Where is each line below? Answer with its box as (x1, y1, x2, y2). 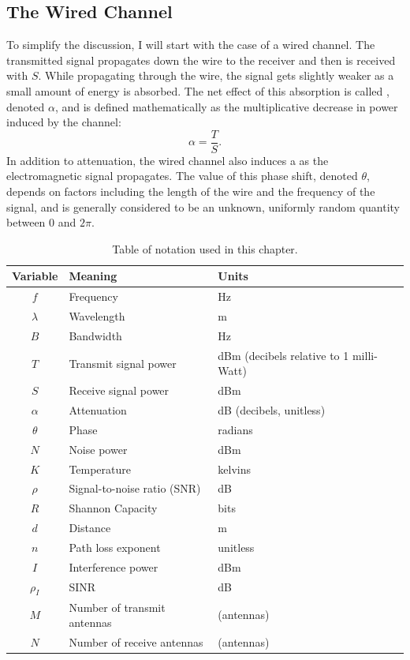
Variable (12, 268, 58, 284)
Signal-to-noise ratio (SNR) (69, 480, 201, 497)
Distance (69, 519, 111, 536)
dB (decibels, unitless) (218, 402, 326, 418)
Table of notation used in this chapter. (112, 240, 298, 257)
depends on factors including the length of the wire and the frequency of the (6, 183, 375, 200)
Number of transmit (69, 598, 166, 615)
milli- (352, 347, 378, 363)
